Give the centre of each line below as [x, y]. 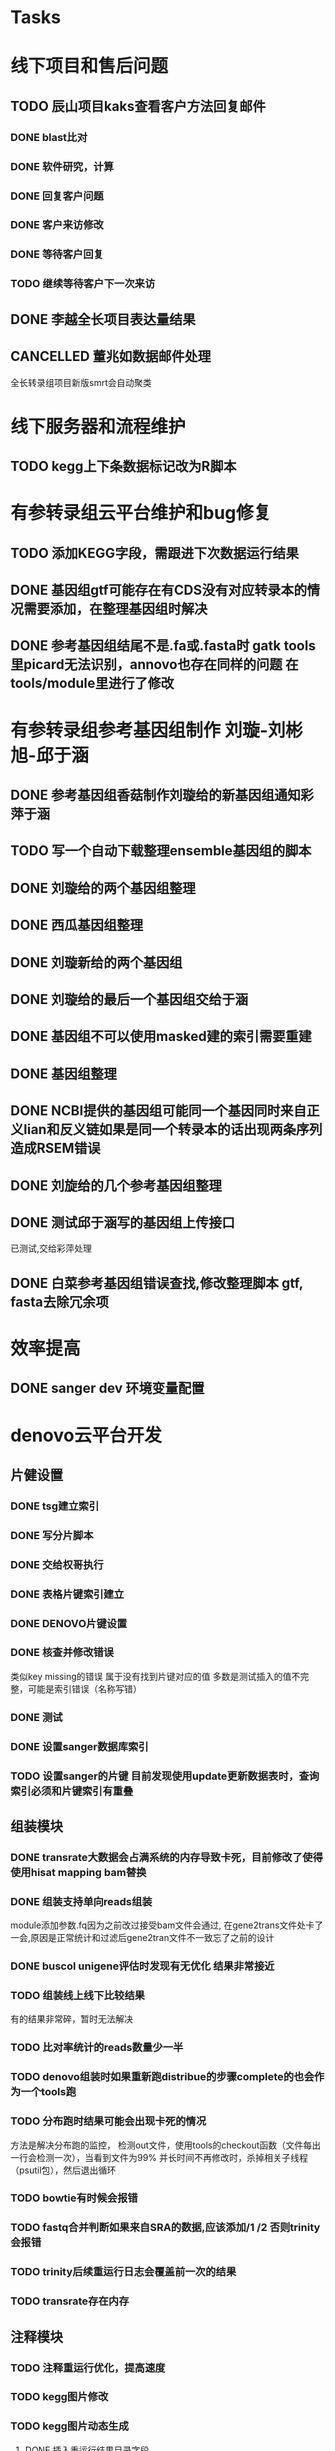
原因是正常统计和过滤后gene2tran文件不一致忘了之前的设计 [152, 1938]
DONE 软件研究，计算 [62, 166]
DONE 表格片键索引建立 [67, 1594]
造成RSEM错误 [55, 1148]
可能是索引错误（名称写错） [84, 1688]
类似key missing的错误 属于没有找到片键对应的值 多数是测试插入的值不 [155, 1676]
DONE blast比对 [49, 137]
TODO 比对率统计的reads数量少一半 [97, 2048]
